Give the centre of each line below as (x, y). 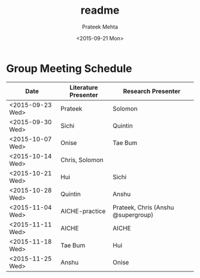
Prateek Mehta (100, 27)
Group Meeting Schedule (69, 68)
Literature (84, 87)
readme (100, 10)
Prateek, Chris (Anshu (143, 207)
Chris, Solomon (82, 160)
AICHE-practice (83, 211)
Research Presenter (152, 91)
